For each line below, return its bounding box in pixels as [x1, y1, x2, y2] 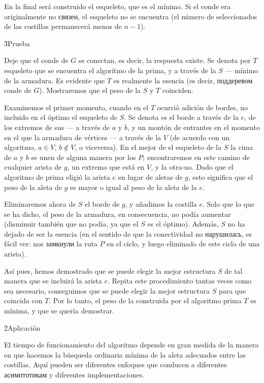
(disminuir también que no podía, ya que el [4, 218, 139, 229]
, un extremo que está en [67, 162, 145, 172]
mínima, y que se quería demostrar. [4, 305, 114, 316]
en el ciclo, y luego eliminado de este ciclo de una [107, 238, 260, 249]
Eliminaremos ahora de [4, 199, 76, 209]
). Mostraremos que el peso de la [39, 85, 141, 95]
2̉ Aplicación [4, 322, 41, 333]
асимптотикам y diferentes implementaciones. [4, 369, 144, 379]
